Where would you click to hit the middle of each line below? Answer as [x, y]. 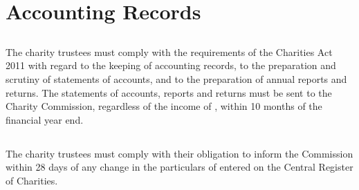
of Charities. [32, 180]
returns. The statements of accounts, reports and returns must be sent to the [169, 92]
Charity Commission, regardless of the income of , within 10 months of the [164, 106]
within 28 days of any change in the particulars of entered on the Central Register [179, 167]
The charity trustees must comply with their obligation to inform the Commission [179, 153]
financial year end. [45, 119]
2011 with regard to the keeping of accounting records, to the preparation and [171, 65]
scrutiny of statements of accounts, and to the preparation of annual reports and [176, 78]
